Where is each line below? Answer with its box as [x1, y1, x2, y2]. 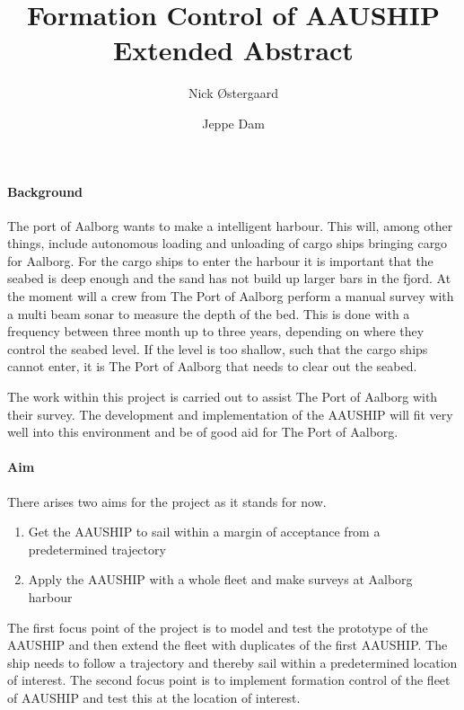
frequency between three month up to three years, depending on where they [7, 322, 425, 341]
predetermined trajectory [28, 539, 166, 558]
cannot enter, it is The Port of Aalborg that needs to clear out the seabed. [7, 357, 417, 376]
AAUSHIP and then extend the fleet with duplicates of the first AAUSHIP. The [7, 635, 448, 654]
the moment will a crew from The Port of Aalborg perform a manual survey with [7, 287, 454, 306]
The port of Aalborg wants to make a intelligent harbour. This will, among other [7, 216, 453, 235]
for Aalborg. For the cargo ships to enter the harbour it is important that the [7, 251, 433, 270]
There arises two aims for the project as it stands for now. [7, 492, 327, 510]
